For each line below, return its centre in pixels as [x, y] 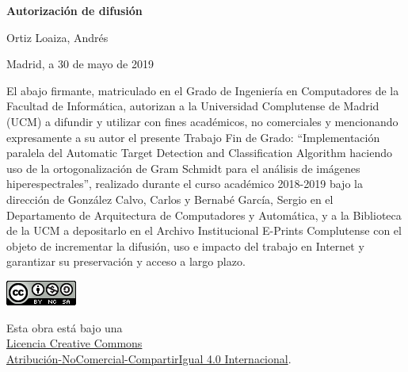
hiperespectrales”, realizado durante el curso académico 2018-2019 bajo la [185, 184]
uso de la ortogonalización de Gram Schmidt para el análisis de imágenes [183, 168]
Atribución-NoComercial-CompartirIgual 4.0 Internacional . [149, 358]
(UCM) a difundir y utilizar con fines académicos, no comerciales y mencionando [202, 121]
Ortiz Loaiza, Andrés [57, 37]
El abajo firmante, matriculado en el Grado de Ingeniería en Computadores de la [203, 90]
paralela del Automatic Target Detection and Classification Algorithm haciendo [199, 153]
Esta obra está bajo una [65, 327]
